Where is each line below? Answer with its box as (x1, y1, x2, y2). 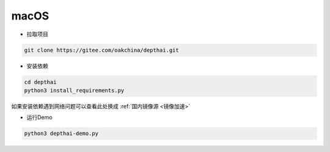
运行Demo (26, 114, 53, 121)
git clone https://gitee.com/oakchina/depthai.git (24, 46, 180, 54)
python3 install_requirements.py (24, 87, 125, 94)
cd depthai (24, 78, 57, 85)
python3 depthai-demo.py (24, 130, 99, 137)
